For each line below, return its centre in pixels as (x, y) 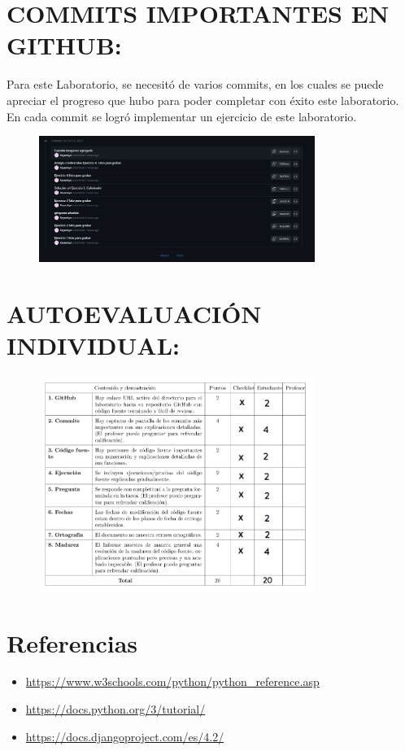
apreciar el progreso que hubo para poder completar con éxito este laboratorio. (203, 100)
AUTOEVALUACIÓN (134, 313)
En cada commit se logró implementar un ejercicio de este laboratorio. (182, 116)
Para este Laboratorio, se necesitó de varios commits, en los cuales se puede (195, 84)
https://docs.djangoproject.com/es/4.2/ (125, 736)
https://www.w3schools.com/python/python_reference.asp (172, 681)
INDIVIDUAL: (93, 345)
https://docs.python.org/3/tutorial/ (115, 709)
